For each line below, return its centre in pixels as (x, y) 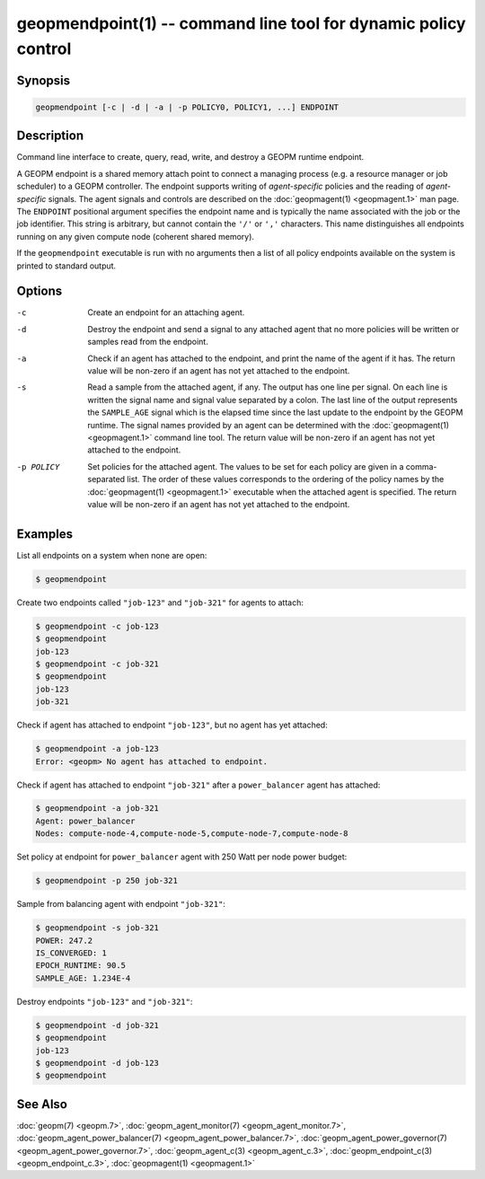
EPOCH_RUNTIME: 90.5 (80, 966)
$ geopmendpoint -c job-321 (97, 664)
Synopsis (44, 80)
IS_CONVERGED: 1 (71, 953)
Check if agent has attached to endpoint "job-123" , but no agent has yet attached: (172, 725)
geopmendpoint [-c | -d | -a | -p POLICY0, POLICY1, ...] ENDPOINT (187, 107)
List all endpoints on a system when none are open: (112, 555)
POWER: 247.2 (64, 940)
